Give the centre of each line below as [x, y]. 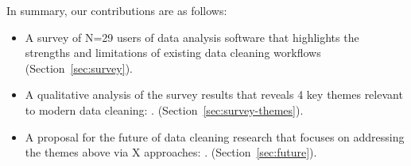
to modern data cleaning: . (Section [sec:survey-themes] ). [164, 109]
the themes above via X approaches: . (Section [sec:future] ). [171, 152]
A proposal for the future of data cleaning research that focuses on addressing [215, 136]
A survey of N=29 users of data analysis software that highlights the [192, 37]
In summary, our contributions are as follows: [117, 10]
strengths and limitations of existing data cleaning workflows [173, 53]
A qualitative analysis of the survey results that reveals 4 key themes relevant [214, 94]
